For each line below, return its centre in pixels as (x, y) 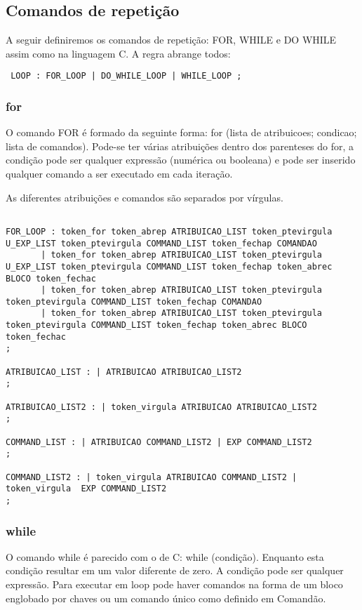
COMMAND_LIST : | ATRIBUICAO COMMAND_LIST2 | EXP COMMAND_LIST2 (159, 442)
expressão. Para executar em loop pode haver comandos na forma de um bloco (174, 584)
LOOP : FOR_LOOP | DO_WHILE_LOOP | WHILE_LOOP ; (126, 76)
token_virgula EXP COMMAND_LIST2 (86, 489)
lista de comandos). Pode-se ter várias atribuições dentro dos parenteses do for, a (180, 146)
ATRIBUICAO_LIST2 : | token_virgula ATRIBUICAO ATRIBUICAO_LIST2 (161, 407)
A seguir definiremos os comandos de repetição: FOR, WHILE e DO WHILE (171, 40)
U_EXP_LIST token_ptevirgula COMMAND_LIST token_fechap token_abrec (169, 266)
